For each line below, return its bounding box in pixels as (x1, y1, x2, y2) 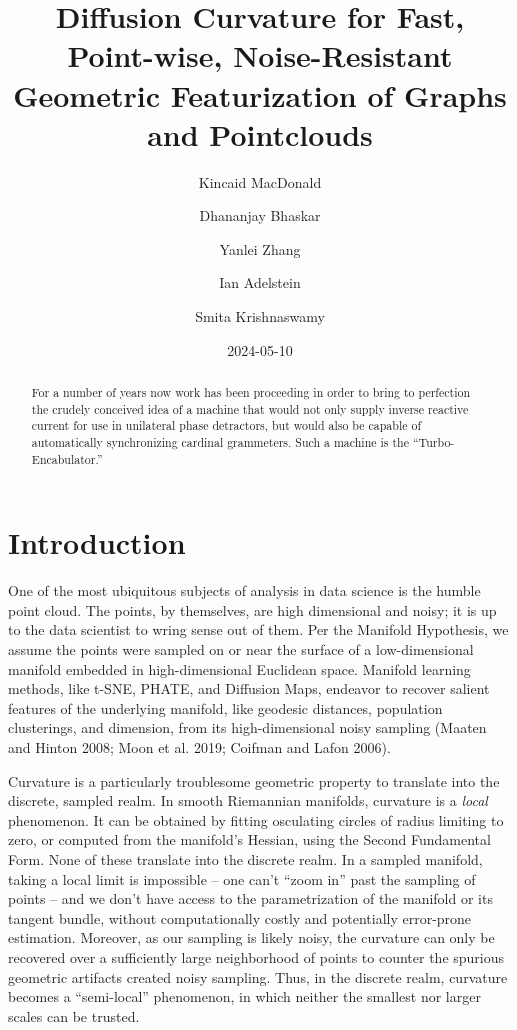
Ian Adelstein (219, 272, 301, 293)
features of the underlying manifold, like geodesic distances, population (8, 697, 443, 718)
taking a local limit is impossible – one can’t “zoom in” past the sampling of (8, 868, 476, 889)
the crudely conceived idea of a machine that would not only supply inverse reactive (31, 400, 469, 417)
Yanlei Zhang (219, 238, 301, 259)
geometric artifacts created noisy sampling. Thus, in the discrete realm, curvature (8, 966, 508, 987)
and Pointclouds (147, 113, 373, 154)
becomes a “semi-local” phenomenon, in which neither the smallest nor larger (8, 986, 481, 1007)
